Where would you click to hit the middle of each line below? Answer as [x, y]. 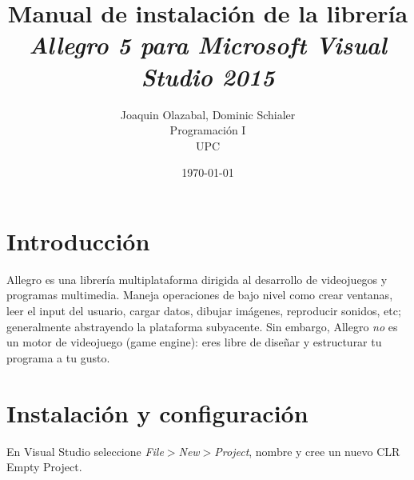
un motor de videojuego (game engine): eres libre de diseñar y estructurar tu [194, 342]
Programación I [208, 130]
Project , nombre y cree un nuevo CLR [307, 451]
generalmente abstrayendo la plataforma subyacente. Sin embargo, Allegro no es [202, 326]
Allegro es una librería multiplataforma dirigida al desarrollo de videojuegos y [197, 279]
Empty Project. [44, 467]
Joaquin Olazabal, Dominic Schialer [208, 114]
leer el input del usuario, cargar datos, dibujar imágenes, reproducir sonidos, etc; [204, 310]
